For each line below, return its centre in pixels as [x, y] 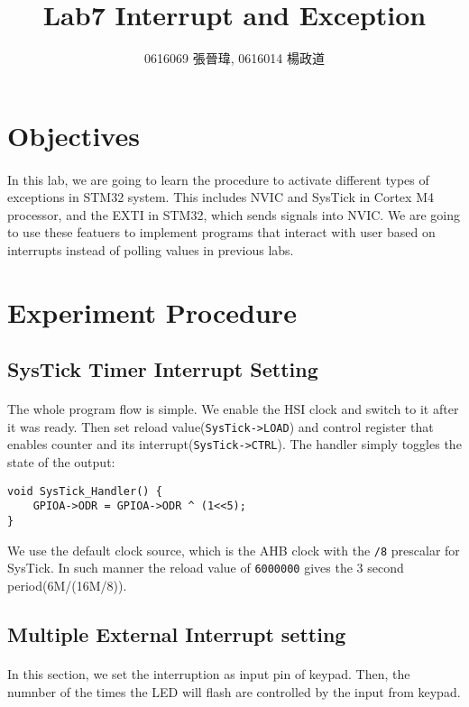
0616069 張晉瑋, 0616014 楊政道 [234, 58]
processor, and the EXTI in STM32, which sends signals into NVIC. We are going [234, 214]
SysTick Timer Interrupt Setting [163, 369]
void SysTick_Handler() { [85, 491]
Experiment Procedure [152, 312]
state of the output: [61, 462]
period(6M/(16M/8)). [67, 585]
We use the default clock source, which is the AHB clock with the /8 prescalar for [234, 550]
